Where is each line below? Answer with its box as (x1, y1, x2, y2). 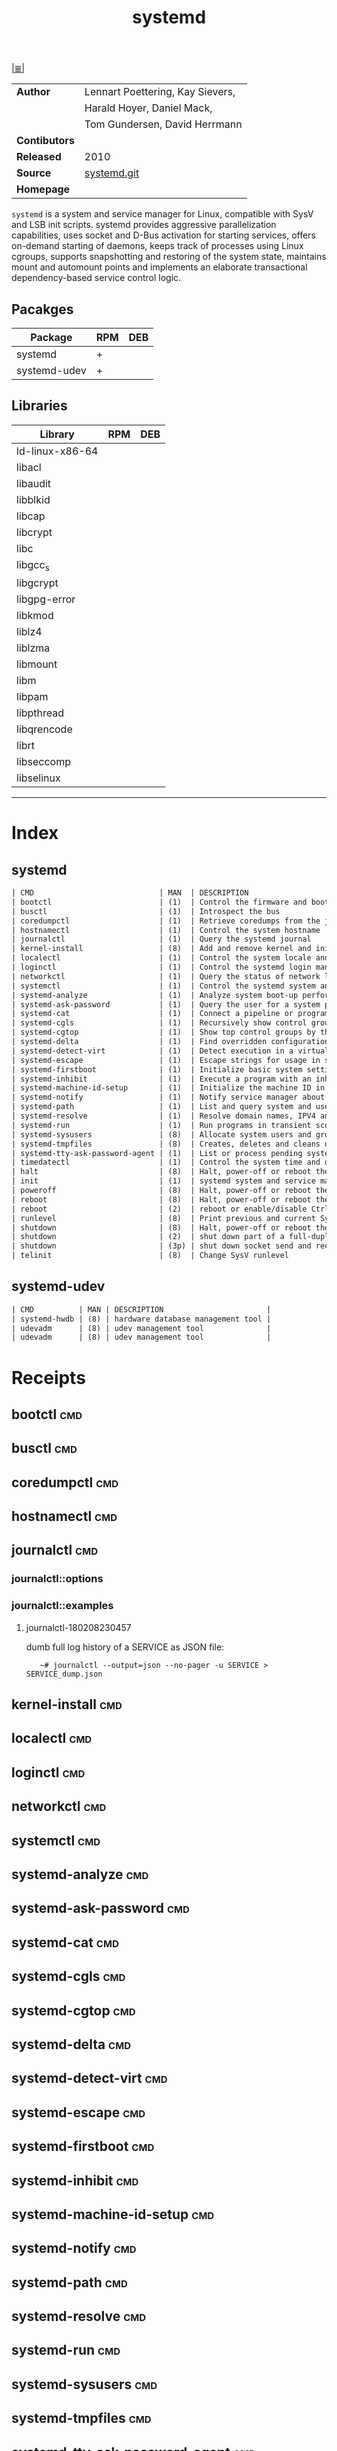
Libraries (11, 397, 68, 415)
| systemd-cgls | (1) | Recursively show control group (11, 1018, 334, 1028)
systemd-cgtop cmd (11, 2002, 136, 2019)
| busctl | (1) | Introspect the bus (11, 906, 281, 916)
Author (16, 85, 51, 99)
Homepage (16, 182, 71, 196)
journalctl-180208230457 (25, 1621, 132, 1633)
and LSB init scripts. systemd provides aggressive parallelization (11, 219, 277, 231)
